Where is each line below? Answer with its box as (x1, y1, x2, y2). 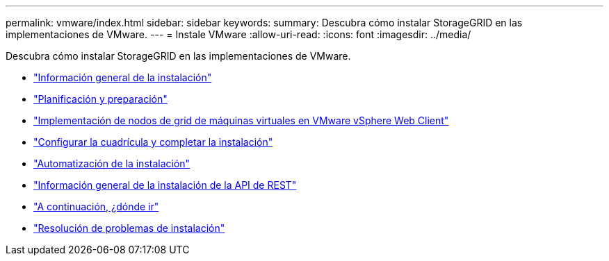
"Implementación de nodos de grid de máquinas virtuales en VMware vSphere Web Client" (33, 115, 449, 126)
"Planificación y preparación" (33, 93, 168, 105)
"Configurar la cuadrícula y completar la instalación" (33, 136, 273, 148)
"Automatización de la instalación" (33, 158, 190, 169)
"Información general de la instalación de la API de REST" (33, 179, 297, 191)
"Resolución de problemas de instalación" (33, 222, 225, 234)
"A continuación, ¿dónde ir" (33, 201, 159, 212)
